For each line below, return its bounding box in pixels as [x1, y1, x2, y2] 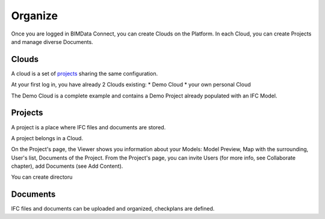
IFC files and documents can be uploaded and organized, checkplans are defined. [11, 205, 215, 212]
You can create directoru [11, 173, 73, 180]
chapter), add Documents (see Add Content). [11, 162, 123, 170]
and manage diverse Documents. [11, 38, 93, 45]
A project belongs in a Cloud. [11, 134, 84, 141]
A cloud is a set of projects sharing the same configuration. [11, 70, 158, 77]
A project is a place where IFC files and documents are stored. [11, 123, 166, 131]
